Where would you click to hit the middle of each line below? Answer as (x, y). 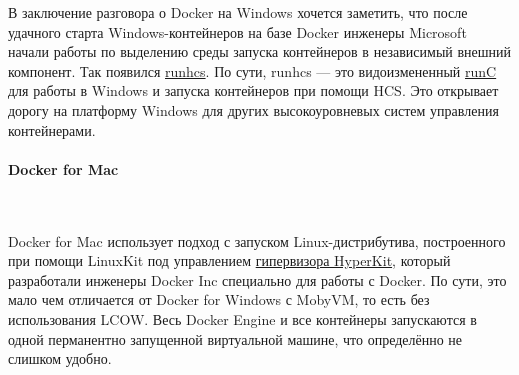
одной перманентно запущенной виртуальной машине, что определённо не (235, 338)
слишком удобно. (60, 358)
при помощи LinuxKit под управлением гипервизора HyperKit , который (229, 260)
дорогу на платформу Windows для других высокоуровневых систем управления (253, 109)
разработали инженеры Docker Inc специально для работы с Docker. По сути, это (257, 279)
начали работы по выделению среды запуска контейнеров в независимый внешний (260, 51)
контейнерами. (52, 129)
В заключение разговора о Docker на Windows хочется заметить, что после (238, 12)
